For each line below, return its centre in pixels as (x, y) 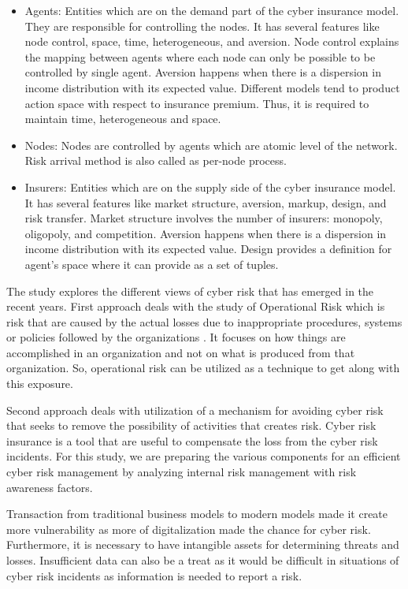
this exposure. (40, 384)
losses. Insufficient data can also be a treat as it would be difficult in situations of (203, 560)
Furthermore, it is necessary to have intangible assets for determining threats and (203, 544)
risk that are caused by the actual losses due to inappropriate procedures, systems (204, 321)
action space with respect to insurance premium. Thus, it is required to (197, 103)
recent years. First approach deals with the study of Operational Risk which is (196, 306)
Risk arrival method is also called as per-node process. (156, 160)
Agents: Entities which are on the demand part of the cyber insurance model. (212, 10)
